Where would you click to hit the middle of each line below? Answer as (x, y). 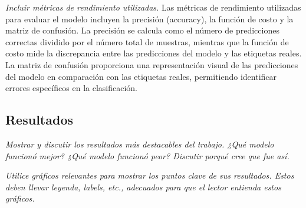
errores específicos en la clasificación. (71, 88)
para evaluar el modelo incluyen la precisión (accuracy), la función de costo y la (149, 19)
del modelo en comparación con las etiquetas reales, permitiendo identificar (141, 76)
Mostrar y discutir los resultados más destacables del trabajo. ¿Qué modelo (140, 144)
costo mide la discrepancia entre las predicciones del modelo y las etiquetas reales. (154, 53)
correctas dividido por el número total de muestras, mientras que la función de (147, 41)
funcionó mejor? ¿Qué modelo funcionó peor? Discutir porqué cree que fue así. (147, 155)
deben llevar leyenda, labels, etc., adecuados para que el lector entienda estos (143, 187)
